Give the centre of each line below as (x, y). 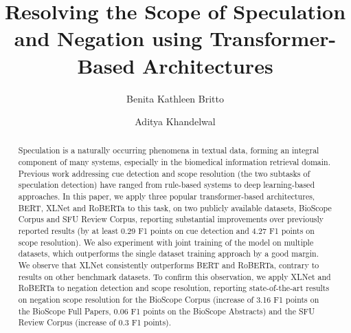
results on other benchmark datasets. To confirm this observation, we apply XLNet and (174, 276)
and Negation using (108, 38)
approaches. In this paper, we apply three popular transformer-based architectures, (167, 196)
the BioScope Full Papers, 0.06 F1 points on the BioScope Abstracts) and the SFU (167, 311)
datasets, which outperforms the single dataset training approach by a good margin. (168, 254)
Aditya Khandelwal (175, 121)
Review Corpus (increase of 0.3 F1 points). (95, 322)
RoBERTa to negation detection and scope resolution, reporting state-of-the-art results (174, 288)
